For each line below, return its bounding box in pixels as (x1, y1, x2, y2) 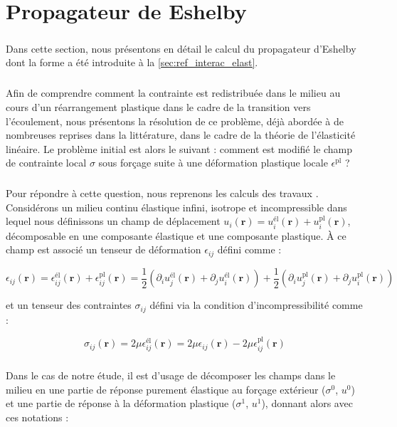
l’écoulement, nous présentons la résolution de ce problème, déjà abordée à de (6, 113, 344, 128)
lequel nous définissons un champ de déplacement (6, 213, 221, 228)
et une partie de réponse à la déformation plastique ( (6, 396, 236, 411)
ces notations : (6, 409, 69, 424)
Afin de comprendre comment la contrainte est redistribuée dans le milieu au (6, 85, 341, 100)
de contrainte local (6, 155, 87, 170)
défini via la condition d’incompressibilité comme (149, 297, 363, 312)
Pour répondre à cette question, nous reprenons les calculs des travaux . (6, 186, 319, 201)
